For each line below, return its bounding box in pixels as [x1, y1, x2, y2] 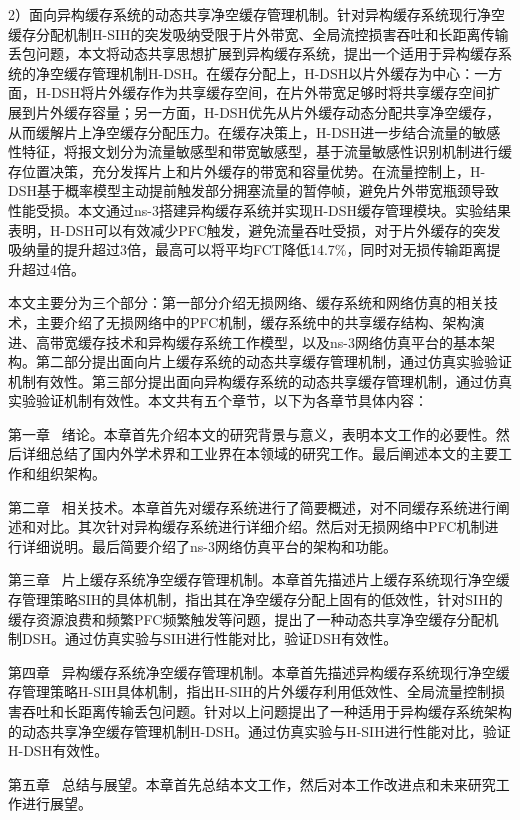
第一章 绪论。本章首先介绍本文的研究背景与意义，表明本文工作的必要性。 [8, 423, 496, 444]
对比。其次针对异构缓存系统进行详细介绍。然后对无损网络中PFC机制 [35, 516, 485, 537]
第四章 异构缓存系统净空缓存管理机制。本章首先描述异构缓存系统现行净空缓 [8, 661, 510, 682]
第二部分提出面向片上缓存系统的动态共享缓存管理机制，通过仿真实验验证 [35, 351, 512, 372]
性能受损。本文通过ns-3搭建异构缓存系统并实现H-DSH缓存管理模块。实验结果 [8, 199, 512, 220]
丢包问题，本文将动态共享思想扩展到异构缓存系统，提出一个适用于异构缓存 [8, 43, 498, 64]
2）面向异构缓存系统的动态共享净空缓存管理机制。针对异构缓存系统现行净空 [8, 4, 505, 24]
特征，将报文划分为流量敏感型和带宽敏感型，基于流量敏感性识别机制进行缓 [21, 141, 512, 162]
